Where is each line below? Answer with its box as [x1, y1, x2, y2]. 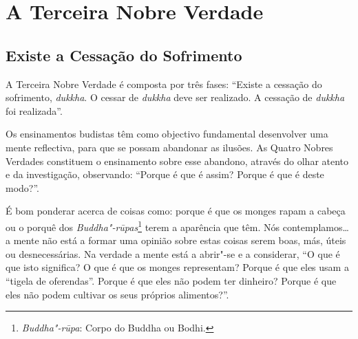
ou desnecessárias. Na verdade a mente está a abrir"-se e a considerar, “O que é [6, 246, 340, 261]
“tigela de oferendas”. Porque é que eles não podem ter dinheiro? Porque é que [6, 273, 337, 287]
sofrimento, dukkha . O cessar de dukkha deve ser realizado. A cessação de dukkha [6, 90, 345, 105]
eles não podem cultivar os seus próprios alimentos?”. [6, 287, 229, 301]
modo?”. [6, 180, 39, 195]
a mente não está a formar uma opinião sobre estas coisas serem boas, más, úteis [6, 233, 346, 248]
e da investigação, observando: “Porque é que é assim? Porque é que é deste [6, 167, 324, 182]
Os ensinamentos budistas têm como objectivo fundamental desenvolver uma [6, 127, 328, 141]
